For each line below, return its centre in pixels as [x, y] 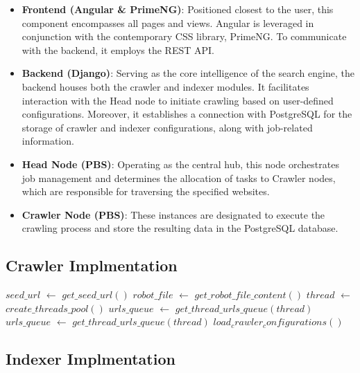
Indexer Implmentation [91, 359]
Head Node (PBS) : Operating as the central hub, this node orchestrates [180, 164]
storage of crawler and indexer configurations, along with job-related [167, 127]
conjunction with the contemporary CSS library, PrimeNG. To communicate [184, 36]
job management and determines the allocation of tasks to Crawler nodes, [179, 178]
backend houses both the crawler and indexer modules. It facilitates [165, 86]
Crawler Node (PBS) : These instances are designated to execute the [173, 214]
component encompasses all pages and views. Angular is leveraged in [168, 22]
